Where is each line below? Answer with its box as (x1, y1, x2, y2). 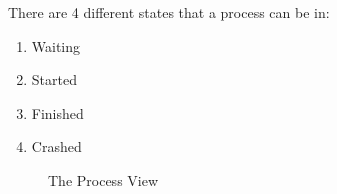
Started (31, 69, 77, 90)
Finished (31, 102, 84, 123)
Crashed (31, 136, 82, 157)
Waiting (31, 35, 81, 56)
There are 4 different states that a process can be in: (8, 2, 330, 22)
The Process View (48, 169, 159, 190)
